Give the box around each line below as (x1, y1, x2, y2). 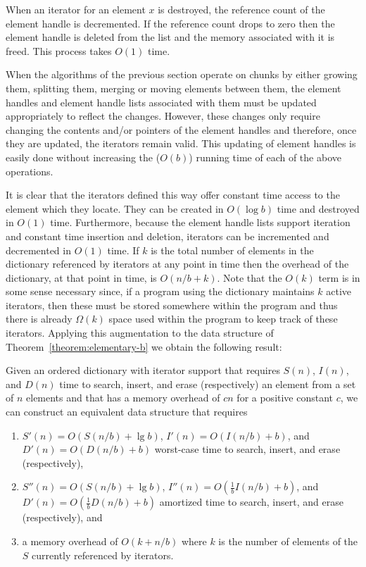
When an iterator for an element (6, 2, 146, 16)
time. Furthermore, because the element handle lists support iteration (50, 215, 351, 230)
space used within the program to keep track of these (108, 311, 338, 326)
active (326, 284, 352, 299)
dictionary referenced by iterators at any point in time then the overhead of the (6, 256, 349, 271)
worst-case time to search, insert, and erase (154, 442, 341, 456)
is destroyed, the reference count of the (158, 2, 325, 16)
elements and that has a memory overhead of (26, 390, 220, 405)
